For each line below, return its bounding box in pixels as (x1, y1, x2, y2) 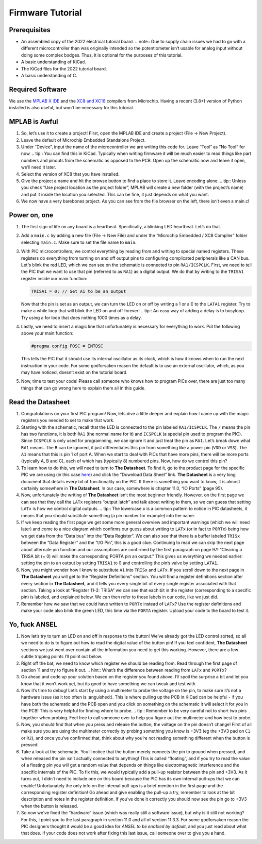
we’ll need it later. (21, 164, 56, 170)
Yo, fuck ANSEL (9, 620, 58, 628)
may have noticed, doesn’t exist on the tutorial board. (21, 370, 128, 375)
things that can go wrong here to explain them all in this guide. (21, 385, 146, 391)
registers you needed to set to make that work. (21, 418, 115, 423)
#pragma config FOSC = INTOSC (31, 343, 103, 349)
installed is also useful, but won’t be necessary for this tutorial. (9, 105, 134, 111)
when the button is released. (21, 803, 79, 809)
